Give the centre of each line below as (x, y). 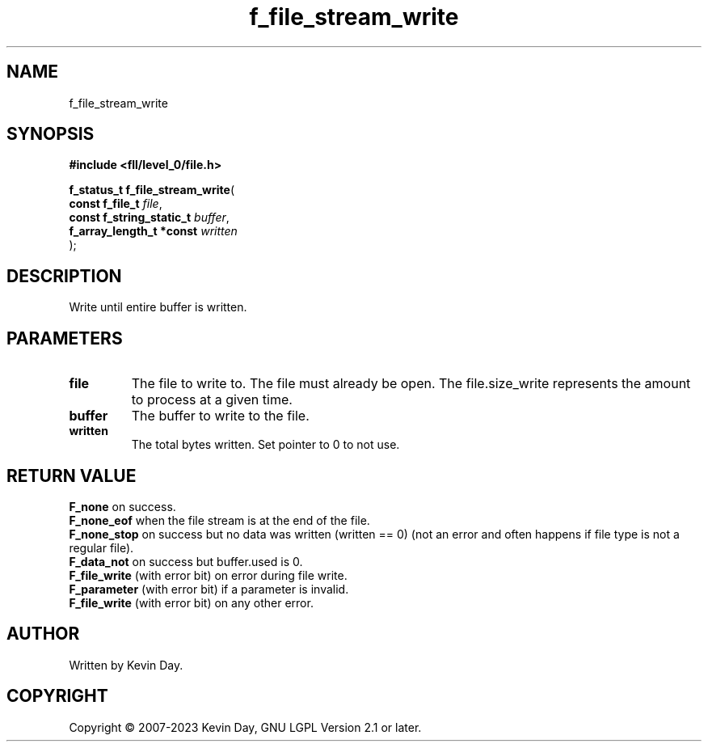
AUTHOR (43, 634)
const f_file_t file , (116, 204)
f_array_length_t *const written (153, 231)
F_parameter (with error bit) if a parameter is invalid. (209, 589)
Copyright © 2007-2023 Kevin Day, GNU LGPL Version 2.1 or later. (245, 727)
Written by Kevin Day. (126, 665)
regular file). (101, 547)
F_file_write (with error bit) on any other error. (191, 602)
